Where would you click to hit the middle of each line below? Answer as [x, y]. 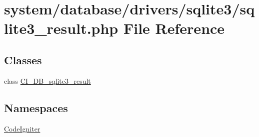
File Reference [174, 28]
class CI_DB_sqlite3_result [47, 80]
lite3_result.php [61, 28]
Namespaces [36, 107]
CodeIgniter [22, 128]
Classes [23, 60]
